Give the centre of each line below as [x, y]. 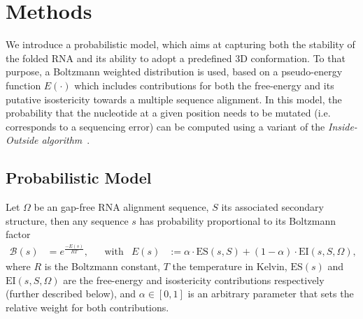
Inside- [342, 126]
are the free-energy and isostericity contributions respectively [194, 280]
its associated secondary [272, 207]
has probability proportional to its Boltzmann [238, 220]
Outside [22, 140]
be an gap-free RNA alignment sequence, [121, 207]
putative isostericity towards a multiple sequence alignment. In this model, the [174, 99]
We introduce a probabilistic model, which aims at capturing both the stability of [180, 44]
